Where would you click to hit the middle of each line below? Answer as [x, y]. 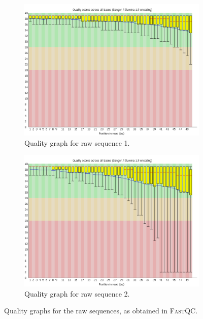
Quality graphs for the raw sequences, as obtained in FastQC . [101, 311]
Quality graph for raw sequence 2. [77, 293]
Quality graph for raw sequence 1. [77, 142]
